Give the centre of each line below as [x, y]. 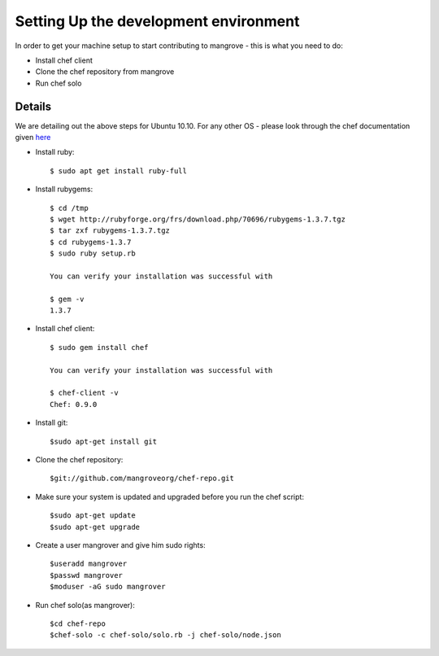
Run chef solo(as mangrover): [85, 605]
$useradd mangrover [89, 564]
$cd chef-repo [78, 623]
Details [33, 106]
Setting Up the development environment [157, 21]
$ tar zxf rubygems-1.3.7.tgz [110, 231]
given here [33, 138]
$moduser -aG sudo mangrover [108, 587]
